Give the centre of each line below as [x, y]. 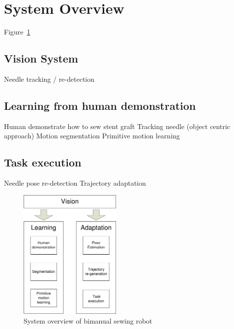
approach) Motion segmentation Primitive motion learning [92, 136]
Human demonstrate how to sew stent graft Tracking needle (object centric [117, 126]
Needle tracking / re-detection [49, 79]
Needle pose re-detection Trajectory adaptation [75, 183]
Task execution [43, 162]
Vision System [41, 58]
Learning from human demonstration [100, 105]
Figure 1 [17, 32]
